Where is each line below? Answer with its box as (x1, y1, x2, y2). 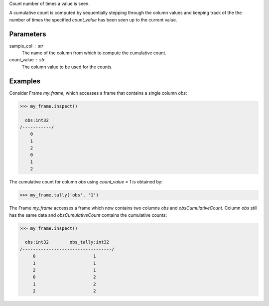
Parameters (9, 30, 46, 38)
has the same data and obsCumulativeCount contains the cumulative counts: (9, 212, 167, 218)
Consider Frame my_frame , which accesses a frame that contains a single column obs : (9, 90, 187, 96)
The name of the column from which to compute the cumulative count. (21, 50, 167, 56)
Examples (9, 77, 41, 85)
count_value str (9, 57, 45, 63)
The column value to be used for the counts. (21, 64, 113, 70)
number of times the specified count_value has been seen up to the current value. (9, 16, 177, 22)
